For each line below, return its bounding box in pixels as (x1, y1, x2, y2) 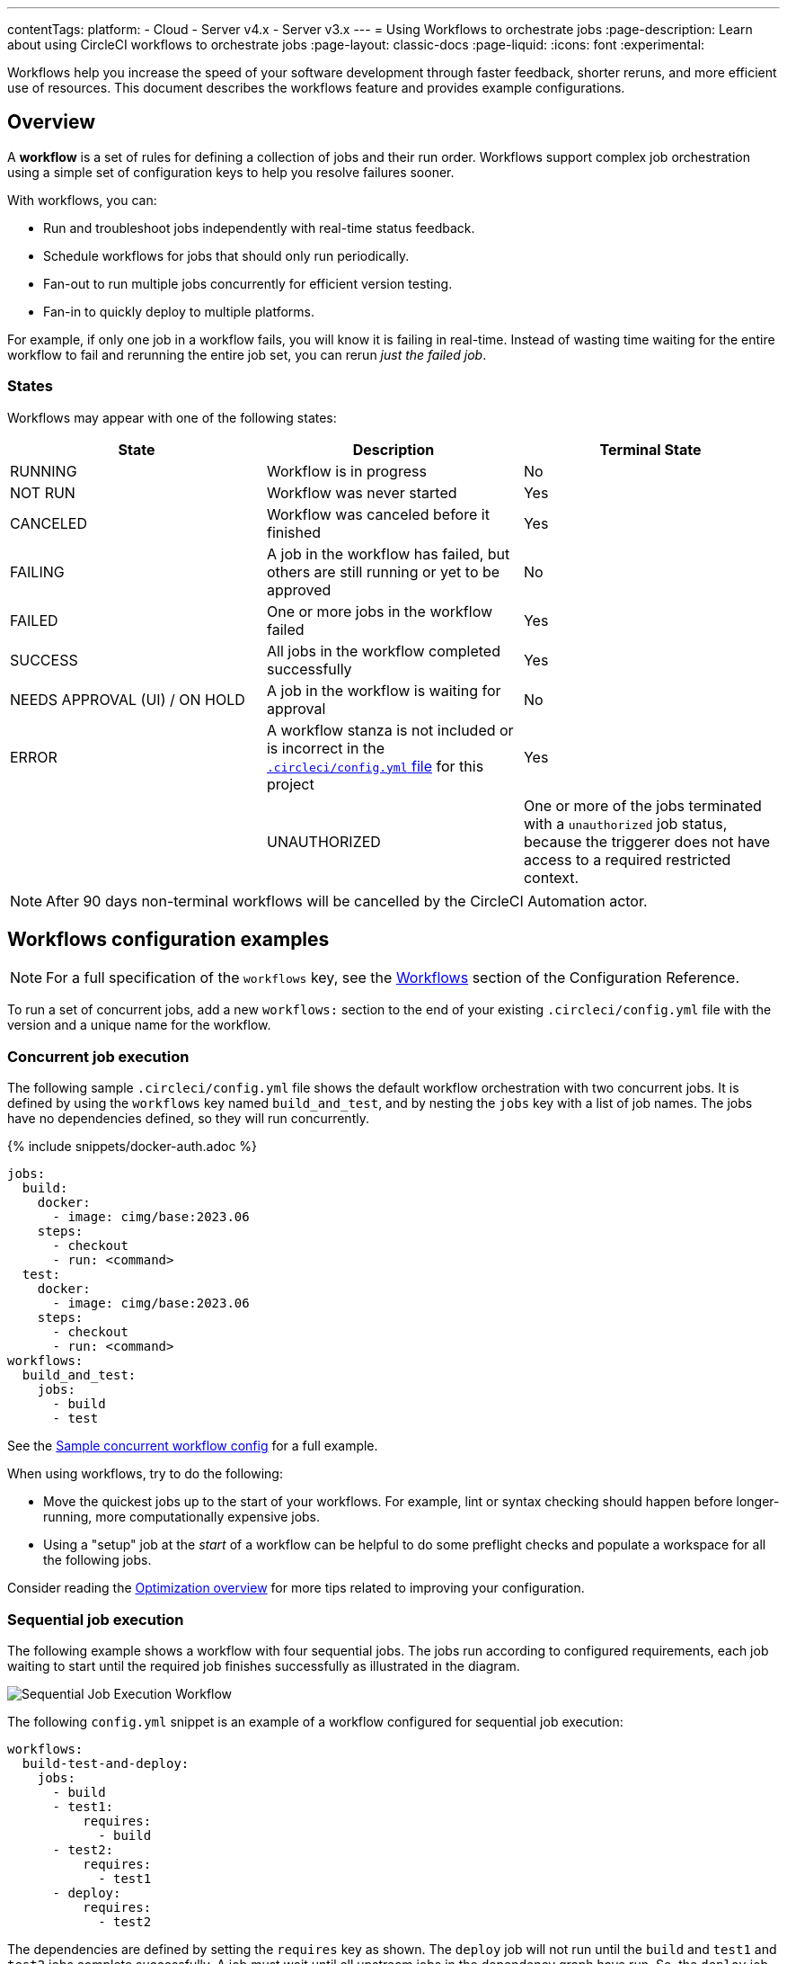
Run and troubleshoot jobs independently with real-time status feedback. (43, 219, 475, 236)
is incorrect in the (266, 738, 385, 757)
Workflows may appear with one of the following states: (7, 409, 337, 425)
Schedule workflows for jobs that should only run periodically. (43, 247, 410, 263)
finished (266, 522, 322, 541)
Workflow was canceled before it (266, 504, 490, 523)
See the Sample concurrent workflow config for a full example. (7, 1438, 378, 1454)
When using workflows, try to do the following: (7, 1466, 283, 1482)
